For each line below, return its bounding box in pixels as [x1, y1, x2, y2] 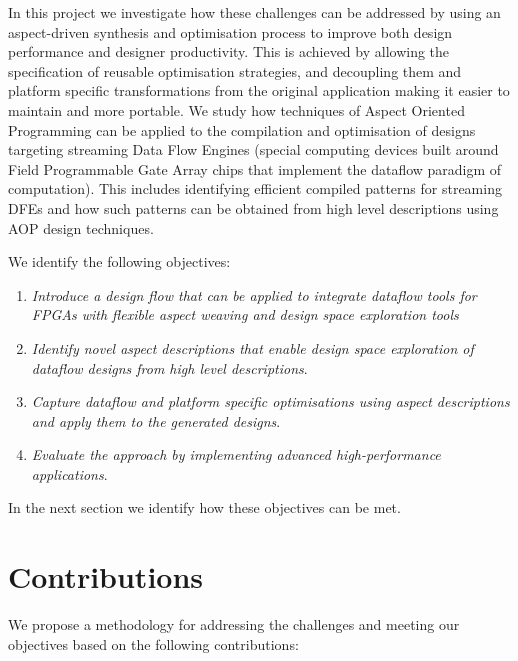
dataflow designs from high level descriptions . [31, 357, 308, 378]
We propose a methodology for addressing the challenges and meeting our [8, 614, 460, 635]
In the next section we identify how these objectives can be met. [8, 497, 401, 518]
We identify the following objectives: [8, 251, 231, 272]
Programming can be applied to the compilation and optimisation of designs [8, 119, 476, 140]
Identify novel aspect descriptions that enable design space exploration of [31, 337, 474, 358]
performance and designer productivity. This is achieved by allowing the [8, 41, 450, 62]
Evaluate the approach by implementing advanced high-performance [31, 444, 441, 465]
